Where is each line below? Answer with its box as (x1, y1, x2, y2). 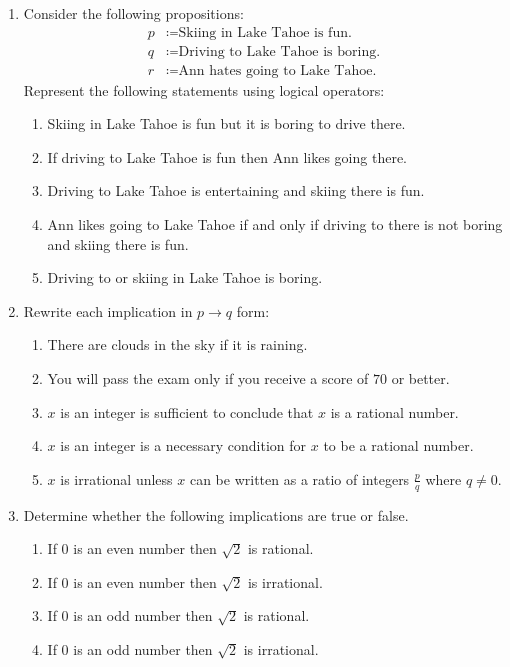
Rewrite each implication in (23, 300, 193, 321)
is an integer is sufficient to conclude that (60, 401, 314, 422)
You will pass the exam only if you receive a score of (47, 368, 369, 389)
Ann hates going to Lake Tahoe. (178, 63, 377, 78)
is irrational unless (60, 468, 173, 489)
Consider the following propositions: (23, 3, 244, 23)
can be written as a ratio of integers (189, 468, 410, 489)
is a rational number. (330, 401, 459, 422)
